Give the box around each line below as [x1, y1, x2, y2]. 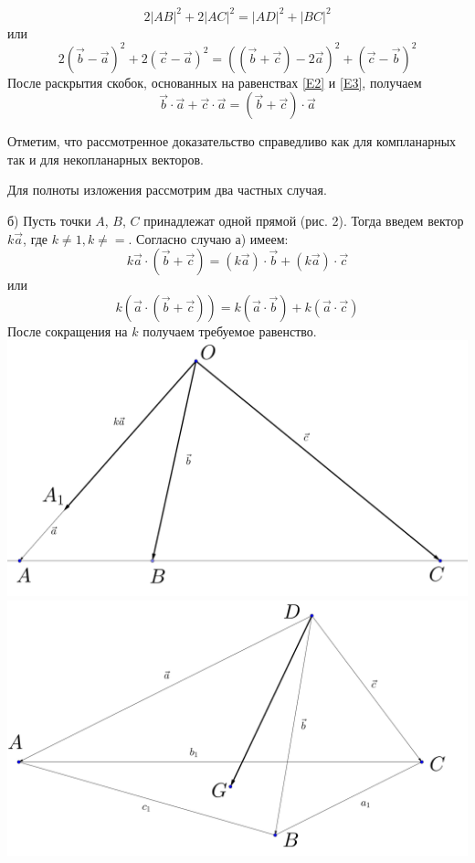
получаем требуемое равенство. [142, 321, 317, 340]
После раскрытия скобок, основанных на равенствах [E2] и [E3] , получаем [7, 72, 422, 91]
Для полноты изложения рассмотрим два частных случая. [7, 180, 327, 199]
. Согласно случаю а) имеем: [128, 229, 289, 248]
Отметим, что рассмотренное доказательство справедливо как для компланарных [7, 132, 457, 151]
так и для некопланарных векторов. [7, 149, 204, 168]
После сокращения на [7, 321, 128, 340]
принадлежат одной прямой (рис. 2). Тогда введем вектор [143, 210, 464, 229]
